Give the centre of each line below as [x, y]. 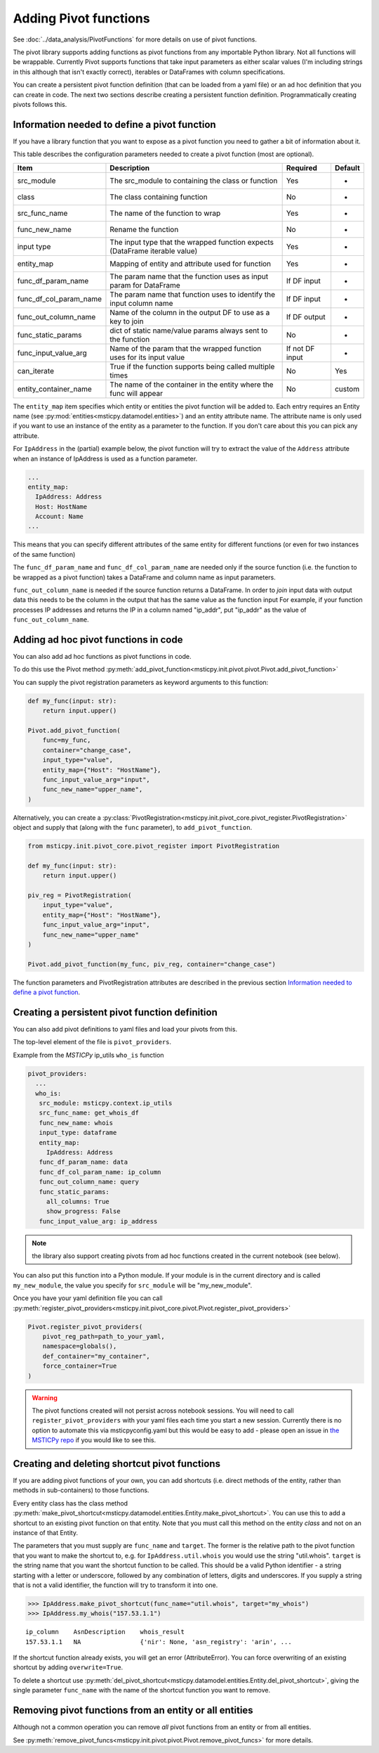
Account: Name [60, 516]
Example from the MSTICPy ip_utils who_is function [88, 1055]
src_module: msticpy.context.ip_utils [106, 1103]
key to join [127, 321]
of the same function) [44, 554]
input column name [141, 303]
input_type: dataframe [78, 1133]
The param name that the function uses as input [189, 276]
